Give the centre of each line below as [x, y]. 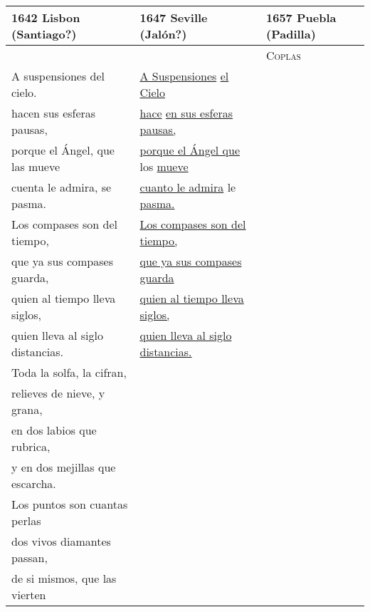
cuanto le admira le [188, 187]
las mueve [36, 166]
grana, [27, 409]
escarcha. [34, 483]
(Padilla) [291, 34]
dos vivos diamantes [61, 541]
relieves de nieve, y [58, 393]
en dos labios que [54, 430]
